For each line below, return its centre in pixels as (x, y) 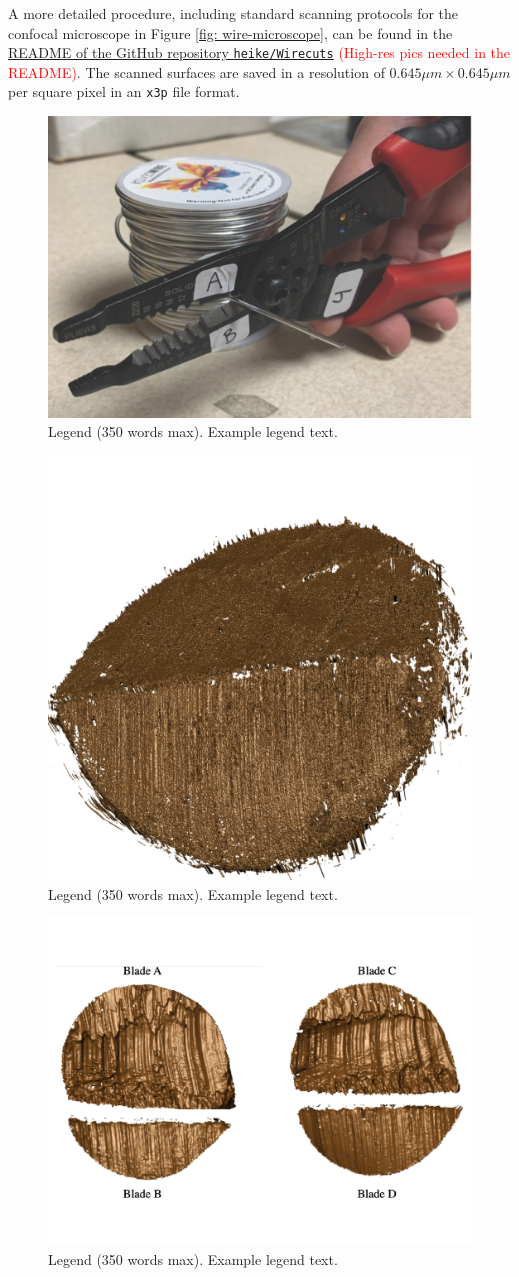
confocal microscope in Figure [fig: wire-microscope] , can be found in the (230, 32)
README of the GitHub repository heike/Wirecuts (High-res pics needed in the (259, 52)
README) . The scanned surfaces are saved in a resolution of (196, 71)
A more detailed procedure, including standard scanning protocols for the (233, 13)
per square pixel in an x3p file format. (124, 91)
